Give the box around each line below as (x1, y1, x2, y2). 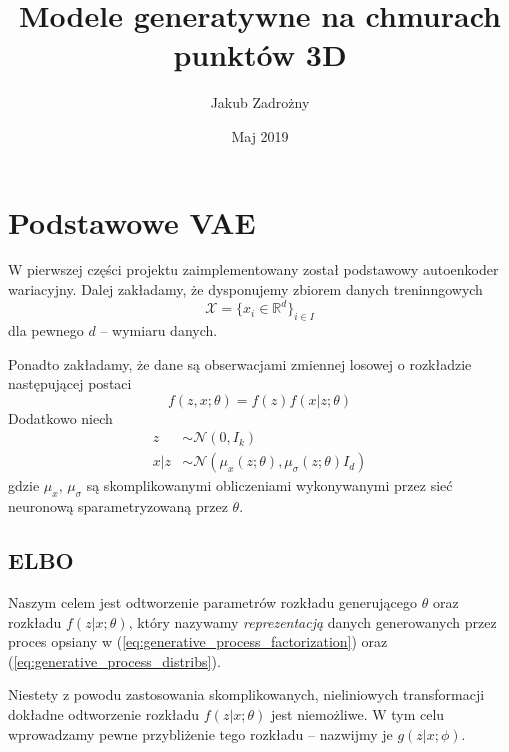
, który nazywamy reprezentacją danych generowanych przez (128, 611, 497, 632)
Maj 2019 (231, 125, 289, 146)
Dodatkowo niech (8, 407, 113, 428)
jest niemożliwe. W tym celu (271, 703, 445, 724)
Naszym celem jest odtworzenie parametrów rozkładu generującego (8, 591, 418, 612)
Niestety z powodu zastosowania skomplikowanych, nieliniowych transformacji (8, 684, 485, 705)
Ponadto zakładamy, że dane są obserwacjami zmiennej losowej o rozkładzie (8, 353, 472, 374)
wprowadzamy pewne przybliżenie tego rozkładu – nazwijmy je (8, 723, 393, 744)
